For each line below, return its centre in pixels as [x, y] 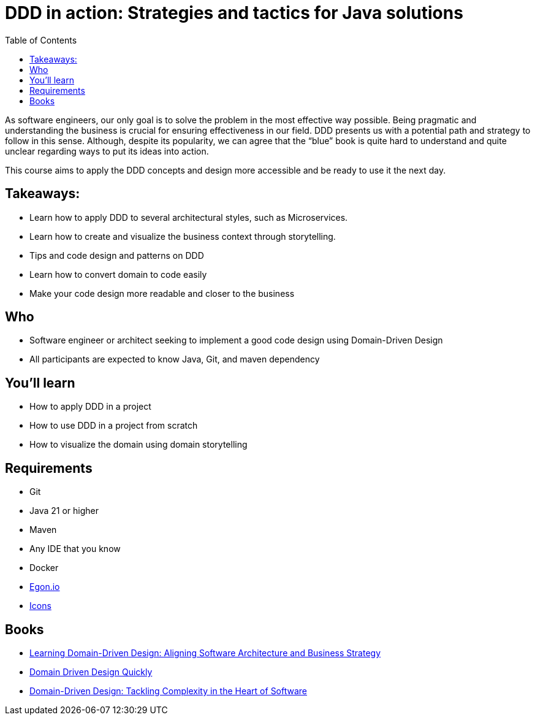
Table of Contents [41, 40]
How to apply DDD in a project [90, 407]
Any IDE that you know [75, 549]
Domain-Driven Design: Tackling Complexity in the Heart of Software [169, 691]
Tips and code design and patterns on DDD [117, 255]
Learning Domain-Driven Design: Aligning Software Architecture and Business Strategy [205, 653]
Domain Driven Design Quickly [91, 672]
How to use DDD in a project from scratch [114, 426]
